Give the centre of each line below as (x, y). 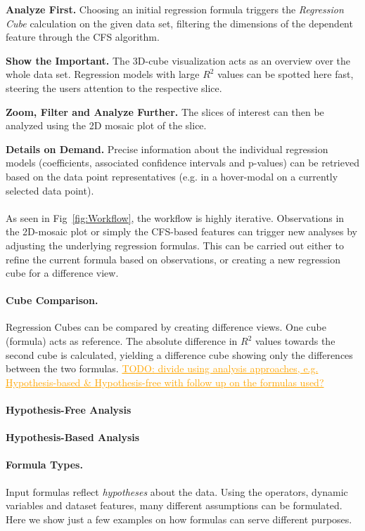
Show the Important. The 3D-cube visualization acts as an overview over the (178, 60)
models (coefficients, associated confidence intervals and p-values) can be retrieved (182, 163)
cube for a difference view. (62, 273)
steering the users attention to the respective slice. (114, 87)
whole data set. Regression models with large (103, 74)
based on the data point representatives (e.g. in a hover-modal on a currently (172, 176)
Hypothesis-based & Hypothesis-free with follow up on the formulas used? (165, 382)
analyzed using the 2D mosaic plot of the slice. (106, 125)
